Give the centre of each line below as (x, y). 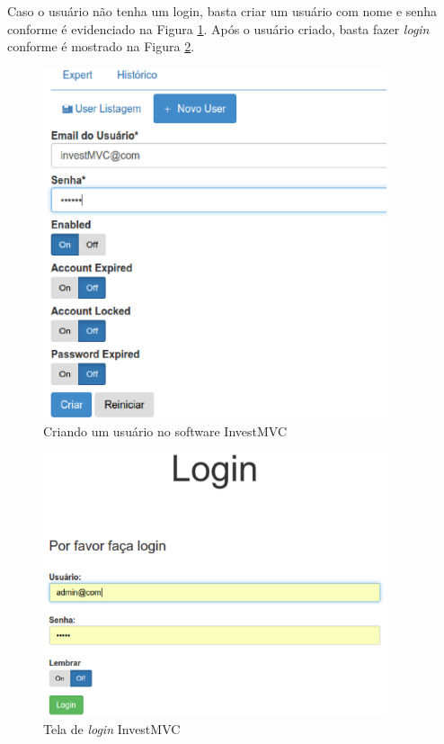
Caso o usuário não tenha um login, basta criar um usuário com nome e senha (222, 11)
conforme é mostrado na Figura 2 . (101, 46)
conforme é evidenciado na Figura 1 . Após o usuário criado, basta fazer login (218, 28)
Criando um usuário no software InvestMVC (165, 431)
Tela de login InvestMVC (112, 728)
